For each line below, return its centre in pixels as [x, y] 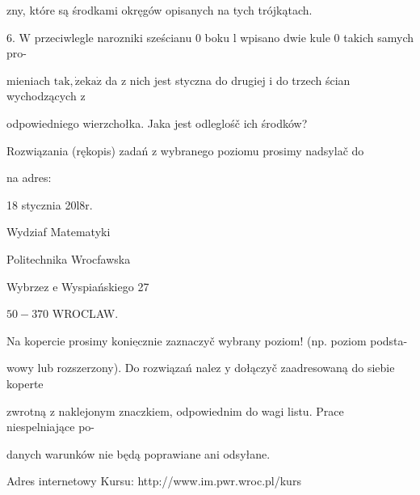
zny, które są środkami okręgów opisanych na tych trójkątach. [160, 10]
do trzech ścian [313, 80]
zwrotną [27, 410]
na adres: [29, 178]
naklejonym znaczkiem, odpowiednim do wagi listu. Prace [201, 410]
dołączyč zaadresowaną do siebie [315, 368]
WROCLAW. [85, 313]
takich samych [378, 37]
